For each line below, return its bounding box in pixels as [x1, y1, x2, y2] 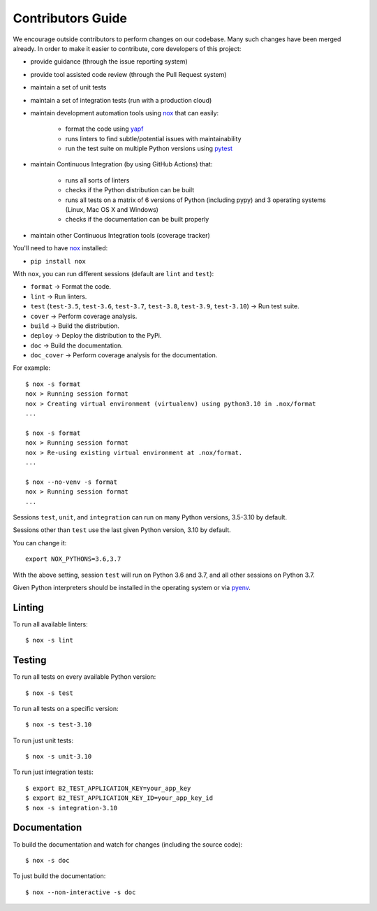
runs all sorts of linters [65, 175, 130, 185]
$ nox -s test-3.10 [25, 721, 92, 729]
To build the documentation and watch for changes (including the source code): [13, 840, 243, 849]
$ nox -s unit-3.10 [25, 752, 92, 761]
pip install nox [30, 257, 87, 265]
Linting [13, 601, 45, 613]
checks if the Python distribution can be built [65, 186, 195, 194]
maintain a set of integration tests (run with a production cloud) [30, 96, 212, 104]
